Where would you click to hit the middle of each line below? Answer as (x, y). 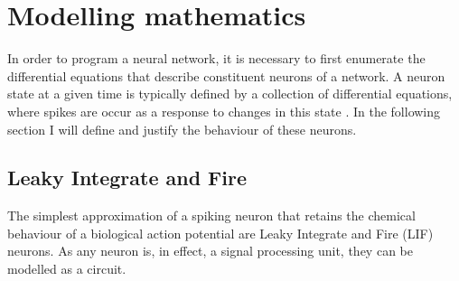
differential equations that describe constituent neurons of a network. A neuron (226, 75)
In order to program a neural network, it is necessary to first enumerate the (216, 58)
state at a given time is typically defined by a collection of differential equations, (230, 94)
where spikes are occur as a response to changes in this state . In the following (224, 111)
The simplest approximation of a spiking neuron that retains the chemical (211, 215)
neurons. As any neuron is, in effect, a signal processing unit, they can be (210, 251)
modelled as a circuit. (67, 269)
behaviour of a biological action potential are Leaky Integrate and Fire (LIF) (220, 233)
